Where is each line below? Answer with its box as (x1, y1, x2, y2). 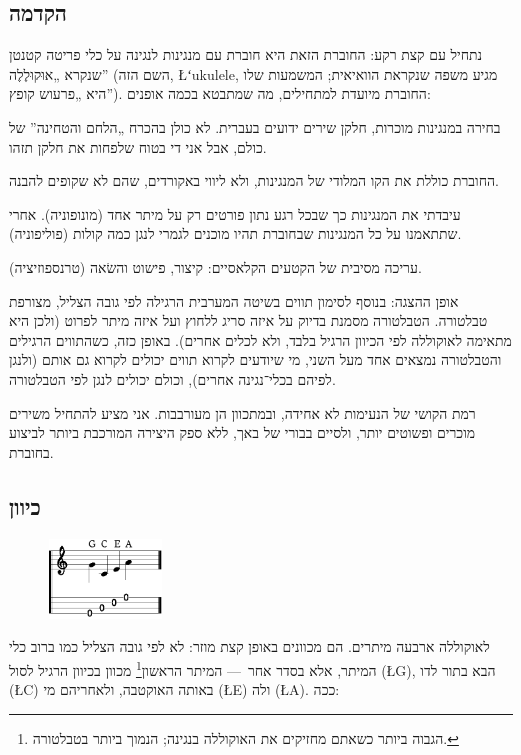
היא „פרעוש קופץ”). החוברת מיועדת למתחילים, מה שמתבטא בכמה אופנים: (9, 83, 431, 104)
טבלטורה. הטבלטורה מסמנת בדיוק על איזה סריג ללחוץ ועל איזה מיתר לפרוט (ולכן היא (9, 310, 488, 331)
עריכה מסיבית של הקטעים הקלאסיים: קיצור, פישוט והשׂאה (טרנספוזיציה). (9, 256, 422, 277)
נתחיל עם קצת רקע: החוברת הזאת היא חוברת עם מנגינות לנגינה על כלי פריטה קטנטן (9, 44, 483, 65)
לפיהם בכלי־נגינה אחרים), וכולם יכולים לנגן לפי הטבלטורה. (9, 368, 336, 389)
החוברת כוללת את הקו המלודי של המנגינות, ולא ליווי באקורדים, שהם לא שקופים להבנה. (9, 170, 499, 191)
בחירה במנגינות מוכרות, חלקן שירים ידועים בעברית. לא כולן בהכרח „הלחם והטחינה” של (9, 116, 501, 137)
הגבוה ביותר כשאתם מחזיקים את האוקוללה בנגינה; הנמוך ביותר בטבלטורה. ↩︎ (32, 727, 459, 748)
